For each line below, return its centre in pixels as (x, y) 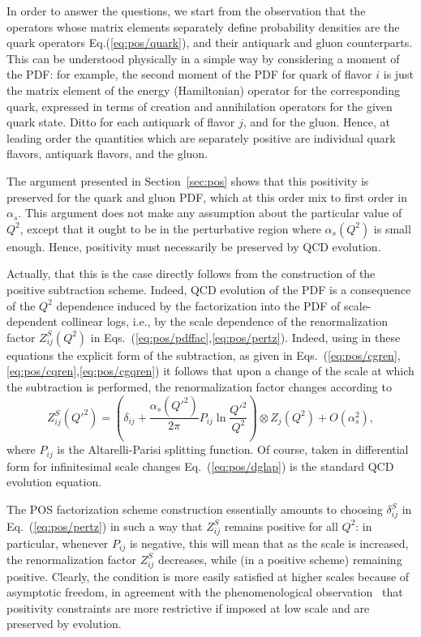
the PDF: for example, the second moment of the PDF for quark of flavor (189, 74)
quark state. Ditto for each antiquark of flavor (121, 122)
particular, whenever (58, 543)
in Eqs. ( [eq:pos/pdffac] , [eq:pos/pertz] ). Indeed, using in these (245, 337)
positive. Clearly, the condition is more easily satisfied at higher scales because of (208, 576)
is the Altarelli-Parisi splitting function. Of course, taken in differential (233, 449)
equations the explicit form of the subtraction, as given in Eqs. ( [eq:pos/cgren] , (204, 355)
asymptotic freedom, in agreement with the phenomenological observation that (205, 592)
